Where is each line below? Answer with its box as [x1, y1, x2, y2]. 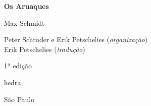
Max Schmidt [4, 17, 45, 28]
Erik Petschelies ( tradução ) [4, 44, 85, 54]
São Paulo [4, 94, 35, 104]
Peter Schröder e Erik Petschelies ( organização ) [4, 34, 148, 45]
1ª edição [4, 60, 32, 71]
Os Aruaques [4, 1, 49, 11]
